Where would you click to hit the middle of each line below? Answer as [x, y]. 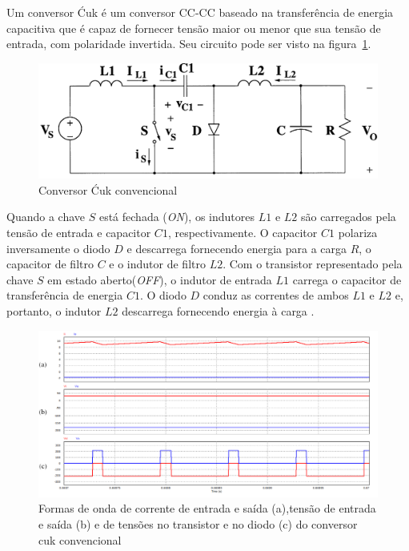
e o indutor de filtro [157, 264]
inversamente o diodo [58, 248]
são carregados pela [348, 217]
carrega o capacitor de [347, 279]
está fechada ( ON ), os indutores [177, 217]
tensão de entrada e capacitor [79, 233]
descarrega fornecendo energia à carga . [218, 311]
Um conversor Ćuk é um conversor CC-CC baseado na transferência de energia [200, 12]
